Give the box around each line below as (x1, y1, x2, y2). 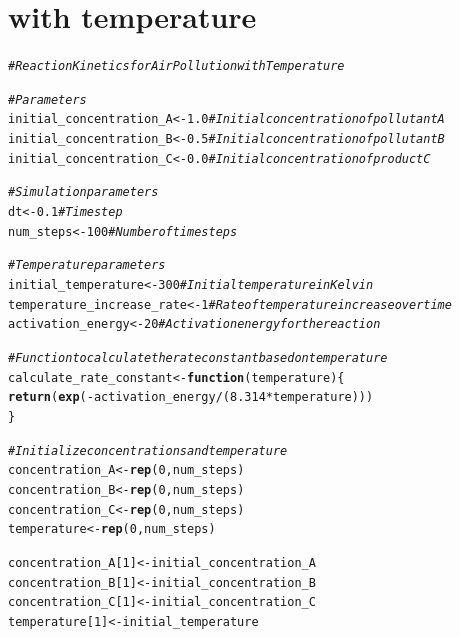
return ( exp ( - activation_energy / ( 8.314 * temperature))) (8, 390, 374, 405)
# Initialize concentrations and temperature (8, 443, 288, 458)
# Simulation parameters (8, 185, 159, 200)
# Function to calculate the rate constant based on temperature (8, 351, 388, 365)
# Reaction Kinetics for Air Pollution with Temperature (8, 59, 345, 74)
